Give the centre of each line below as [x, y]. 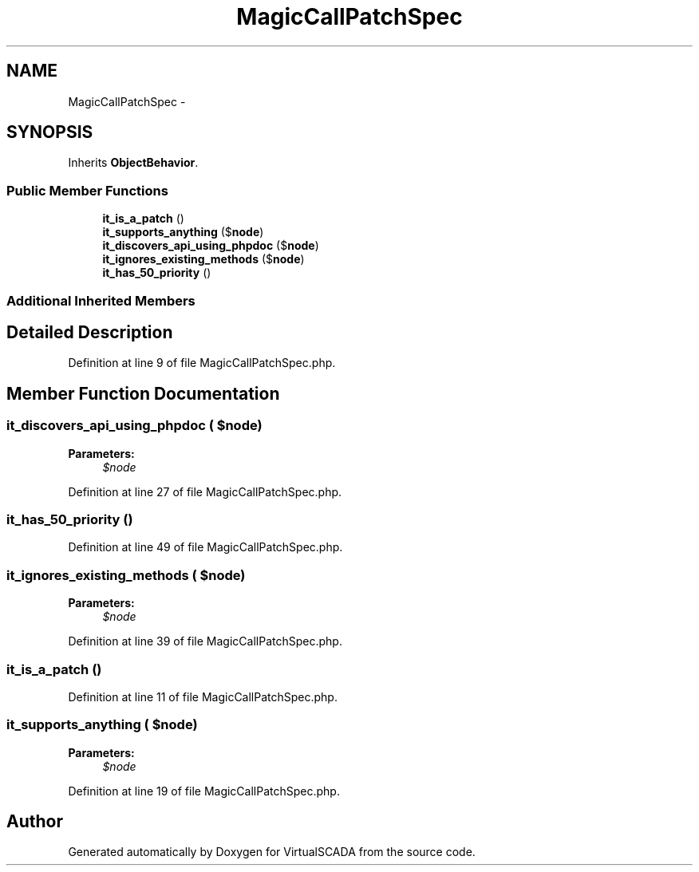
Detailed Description [90, 332]
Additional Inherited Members [101, 300]
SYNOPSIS [50, 132]
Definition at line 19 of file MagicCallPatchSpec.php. [204, 791]
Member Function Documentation [143, 393]
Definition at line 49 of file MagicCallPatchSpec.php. [205, 547]
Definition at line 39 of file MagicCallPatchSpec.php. [205, 641]
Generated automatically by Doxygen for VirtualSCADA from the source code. [272, 852]
